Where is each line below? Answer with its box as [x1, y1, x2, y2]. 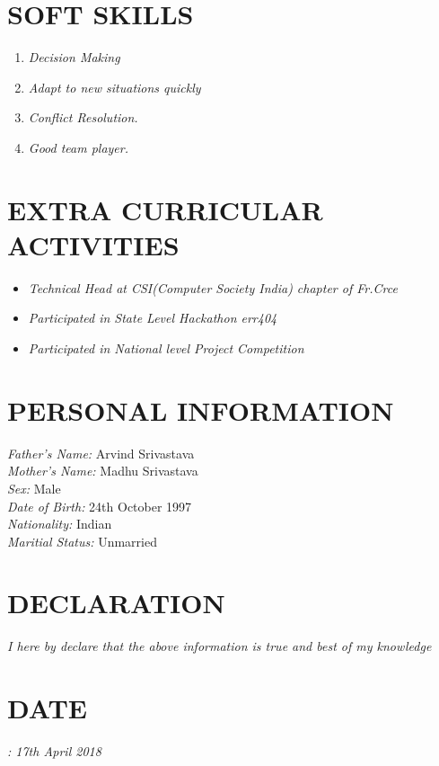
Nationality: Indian [7, 514, 112, 533]
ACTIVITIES [7, 226, 180, 263]
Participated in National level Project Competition [28, 339, 304, 357]
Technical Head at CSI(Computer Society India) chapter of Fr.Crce [28, 278, 398, 297]
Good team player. [28, 138, 129, 156]
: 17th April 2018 [7, 742, 101, 761]
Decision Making [28, 48, 120, 67]
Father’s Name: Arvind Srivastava [7, 443, 195, 462]
